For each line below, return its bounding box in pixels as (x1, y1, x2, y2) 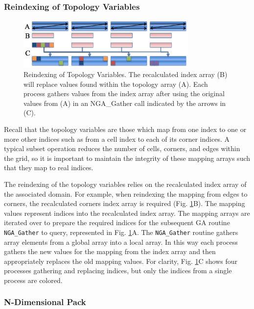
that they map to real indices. (4, 162, 93, 173)
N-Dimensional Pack (4, 296, 86, 308)
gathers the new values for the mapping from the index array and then (4, 246, 216, 257)
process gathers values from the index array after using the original (23, 88, 225, 99)
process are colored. (4, 275, 63, 285)
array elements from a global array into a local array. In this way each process (4, 236, 238, 247)
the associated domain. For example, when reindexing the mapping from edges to (4, 188, 248, 199)
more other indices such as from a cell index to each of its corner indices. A (4, 133, 230, 144)
